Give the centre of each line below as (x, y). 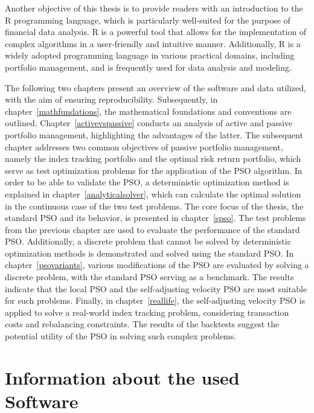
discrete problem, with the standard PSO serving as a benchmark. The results (149, 277)
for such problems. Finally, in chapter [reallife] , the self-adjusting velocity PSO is (155, 300)
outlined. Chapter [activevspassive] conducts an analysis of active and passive (149, 123)
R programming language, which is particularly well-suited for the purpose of (148, 20)
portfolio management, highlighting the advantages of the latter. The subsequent (154, 134)
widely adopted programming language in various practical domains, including (150, 55)
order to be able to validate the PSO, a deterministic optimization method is (147, 182)
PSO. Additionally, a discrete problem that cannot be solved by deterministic (148, 241)
